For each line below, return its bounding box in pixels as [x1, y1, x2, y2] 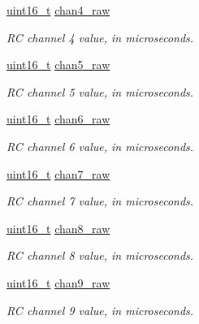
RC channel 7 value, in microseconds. [6, 192, 194, 210]
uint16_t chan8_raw [6, 219, 110, 236]
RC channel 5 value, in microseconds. [6, 83, 194, 100]
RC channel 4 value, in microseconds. [6, 28, 194, 45]
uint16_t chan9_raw [6, 274, 110, 291]
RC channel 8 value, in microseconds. [6, 247, 194, 264]
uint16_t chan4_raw [6, 2, 110, 18]
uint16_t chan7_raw [6, 165, 110, 182]
